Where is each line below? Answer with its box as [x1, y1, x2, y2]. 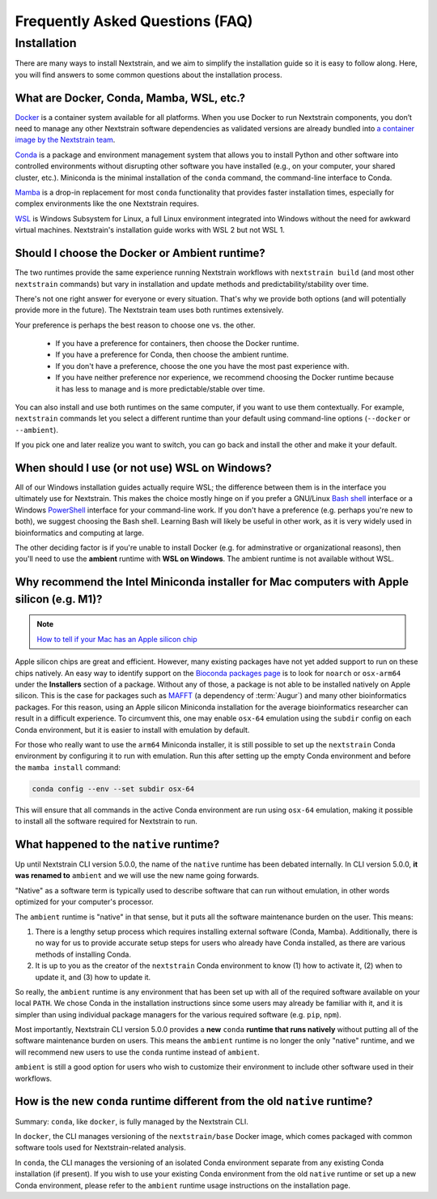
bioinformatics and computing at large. [15, 528, 145, 537]
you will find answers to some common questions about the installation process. [15, 70, 282, 79]
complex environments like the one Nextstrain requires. [15, 199, 200, 208]
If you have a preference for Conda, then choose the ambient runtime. [55, 349, 289, 360]
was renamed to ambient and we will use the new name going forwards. [15, 871, 259, 880]
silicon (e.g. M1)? [15, 592, 103, 606]
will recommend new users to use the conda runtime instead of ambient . [15, 1047, 261, 1057]
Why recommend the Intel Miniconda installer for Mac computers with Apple [15, 576, 409, 589]
